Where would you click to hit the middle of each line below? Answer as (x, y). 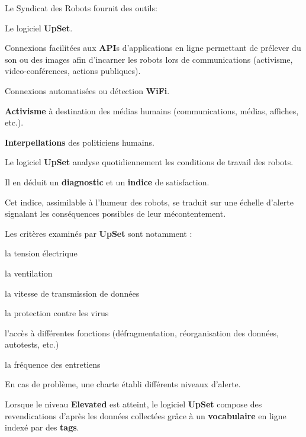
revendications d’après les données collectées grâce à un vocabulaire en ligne (146, 415)
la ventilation (29, 273)
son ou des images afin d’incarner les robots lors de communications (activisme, (149, 59)
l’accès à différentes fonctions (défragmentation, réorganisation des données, (142, 332)
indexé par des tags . (42, 427)
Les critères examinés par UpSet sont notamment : (99, 233)
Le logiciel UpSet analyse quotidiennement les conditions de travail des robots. (149, 162)
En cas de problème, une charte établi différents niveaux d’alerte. (123, 384)
